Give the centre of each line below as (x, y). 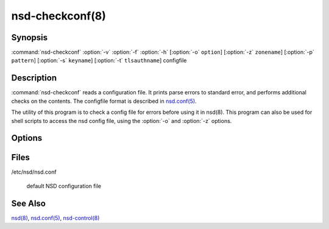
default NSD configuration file (64, 186)
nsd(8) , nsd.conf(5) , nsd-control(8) (55, 218)
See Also (28, 203)
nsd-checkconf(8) (59, 16)
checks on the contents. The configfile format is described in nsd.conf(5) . (104, 101)
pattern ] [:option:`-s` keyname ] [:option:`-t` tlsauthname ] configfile (99, 60)
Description (34, 78)
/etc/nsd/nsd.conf (34, 172)
